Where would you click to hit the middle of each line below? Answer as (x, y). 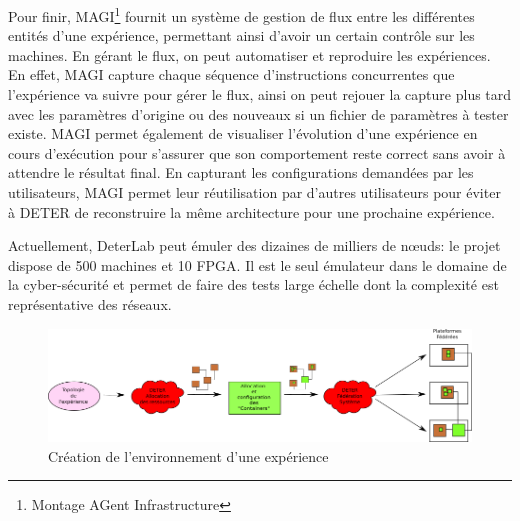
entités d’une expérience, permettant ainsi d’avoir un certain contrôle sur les (241, 35)
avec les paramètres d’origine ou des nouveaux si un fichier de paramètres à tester (258, 113)
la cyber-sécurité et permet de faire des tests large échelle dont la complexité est (253, 284)
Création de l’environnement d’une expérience (188, 455)
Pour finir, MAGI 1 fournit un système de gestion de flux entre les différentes (241, 14)
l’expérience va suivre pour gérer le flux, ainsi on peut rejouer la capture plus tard (260, 94)
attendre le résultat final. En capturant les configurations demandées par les (241, 172)
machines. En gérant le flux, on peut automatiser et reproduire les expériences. (249, 54)
